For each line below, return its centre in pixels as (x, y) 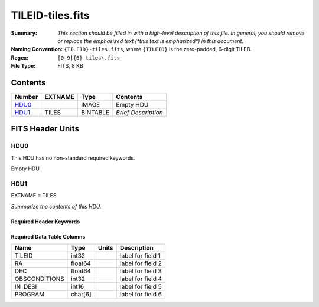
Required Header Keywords (45, 222)
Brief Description (139, 113)
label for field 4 (141, 279)
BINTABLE (95, 113)
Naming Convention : (37, 49)
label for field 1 (140, 256)
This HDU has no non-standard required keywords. (73, 158)
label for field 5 (141, 287)
